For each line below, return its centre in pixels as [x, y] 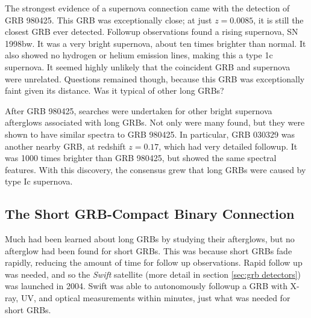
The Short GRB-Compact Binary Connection [150, 214]
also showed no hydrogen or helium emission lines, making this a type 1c [139, 55]
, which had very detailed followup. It [228, 146]
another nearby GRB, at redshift [65, 146]
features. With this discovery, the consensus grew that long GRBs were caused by [155, 169]
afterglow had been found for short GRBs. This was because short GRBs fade [149, 250]
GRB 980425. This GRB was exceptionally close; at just [108, 20]
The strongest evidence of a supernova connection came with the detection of [147, 8]
